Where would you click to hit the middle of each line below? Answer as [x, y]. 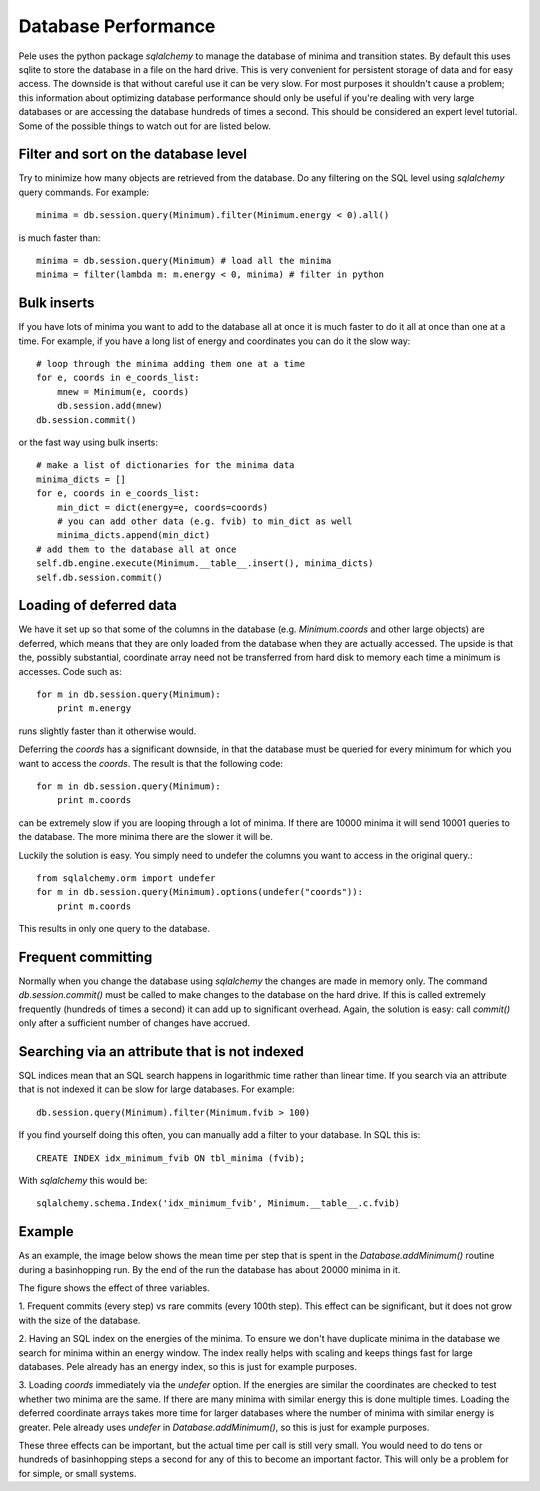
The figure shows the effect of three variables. [114, 1288]
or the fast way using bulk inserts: [88, 442]
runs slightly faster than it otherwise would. [107, 731]
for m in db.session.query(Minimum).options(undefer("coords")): [200, 892]
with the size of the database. [79, 1320]
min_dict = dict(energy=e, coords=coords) [162, 507]
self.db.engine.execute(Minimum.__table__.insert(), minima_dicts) [205, 563]
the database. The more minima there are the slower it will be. [146, 837]
